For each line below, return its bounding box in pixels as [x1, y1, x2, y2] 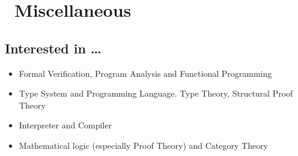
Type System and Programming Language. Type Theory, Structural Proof [19, 87, 293, 100]
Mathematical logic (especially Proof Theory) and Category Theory [19, 139, 269, 151]
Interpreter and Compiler [19, 119, 112, 131]
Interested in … [5, 38, 102, 57]
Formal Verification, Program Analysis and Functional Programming [19, 67, 272, 79]
